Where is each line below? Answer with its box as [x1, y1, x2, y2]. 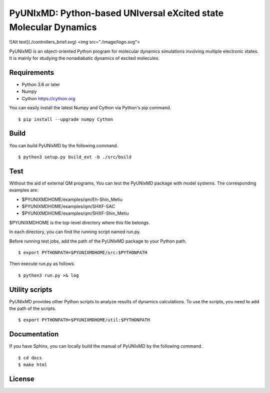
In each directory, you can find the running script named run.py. [9, 229, 141, 235]
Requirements [9, 68, 54, 77]
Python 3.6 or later [21, 82, 60, 88]
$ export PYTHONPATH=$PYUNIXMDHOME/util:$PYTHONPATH [18, 317, 150, 323]
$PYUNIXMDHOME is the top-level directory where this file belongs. [9, 220, 150, 226]
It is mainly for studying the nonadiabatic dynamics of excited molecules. [9, 55, 159, 61]
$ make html [18, 362, 47, 368]
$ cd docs [18, 355, 42, 360]
